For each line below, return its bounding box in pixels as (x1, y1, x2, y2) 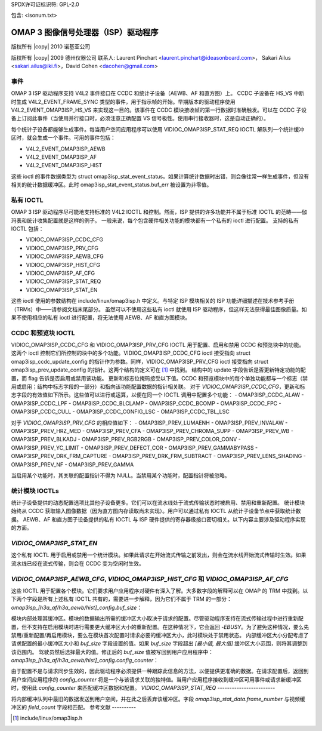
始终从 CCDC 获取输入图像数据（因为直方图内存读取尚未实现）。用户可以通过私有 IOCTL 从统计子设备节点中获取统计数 (11, 508, 301, 515)
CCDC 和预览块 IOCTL (11, 328, 75, 337)
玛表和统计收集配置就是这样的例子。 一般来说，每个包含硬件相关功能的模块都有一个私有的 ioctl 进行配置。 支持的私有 (11, 217, 299, 224)
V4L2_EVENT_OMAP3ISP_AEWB (26, 145, 106, 152)
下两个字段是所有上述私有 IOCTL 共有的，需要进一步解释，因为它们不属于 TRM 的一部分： (11, 595, 233, 603)
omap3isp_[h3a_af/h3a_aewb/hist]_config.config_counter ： (11, 657, 159, 664)
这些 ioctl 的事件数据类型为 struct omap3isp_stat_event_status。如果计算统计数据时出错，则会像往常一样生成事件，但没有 (11, 173, 309, 180)
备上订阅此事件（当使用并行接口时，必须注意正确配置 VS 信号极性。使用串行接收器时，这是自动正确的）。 (11, 115, 270, 122)
